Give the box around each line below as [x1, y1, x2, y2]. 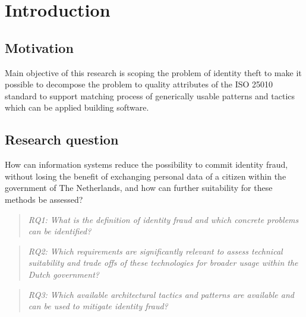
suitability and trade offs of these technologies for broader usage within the [28, 256, 298, 269]
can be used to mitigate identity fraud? [28, 300, 168, 312]
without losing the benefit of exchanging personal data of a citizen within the [5, 170, 286, 182]
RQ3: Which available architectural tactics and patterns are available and [28, 288, 294, 300]
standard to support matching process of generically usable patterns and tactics [5, 89, 295, 102]
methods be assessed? [5, 193, 83, 205]
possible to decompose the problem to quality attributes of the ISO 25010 [5, 78, 273, 90]
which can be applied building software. [5, 101, 149, 114]
